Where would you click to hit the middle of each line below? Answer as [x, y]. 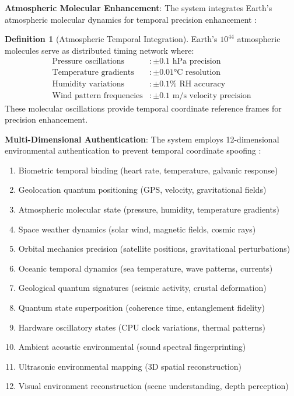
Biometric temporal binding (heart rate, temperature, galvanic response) [148, 170]
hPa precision [197, 62]
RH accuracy [202, 84]
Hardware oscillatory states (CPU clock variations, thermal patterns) [142, 327]
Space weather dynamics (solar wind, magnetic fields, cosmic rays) [137, 229]
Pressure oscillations [88, 62]
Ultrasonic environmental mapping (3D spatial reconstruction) [130, 366]
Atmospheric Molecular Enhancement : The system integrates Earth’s [139, 8]
